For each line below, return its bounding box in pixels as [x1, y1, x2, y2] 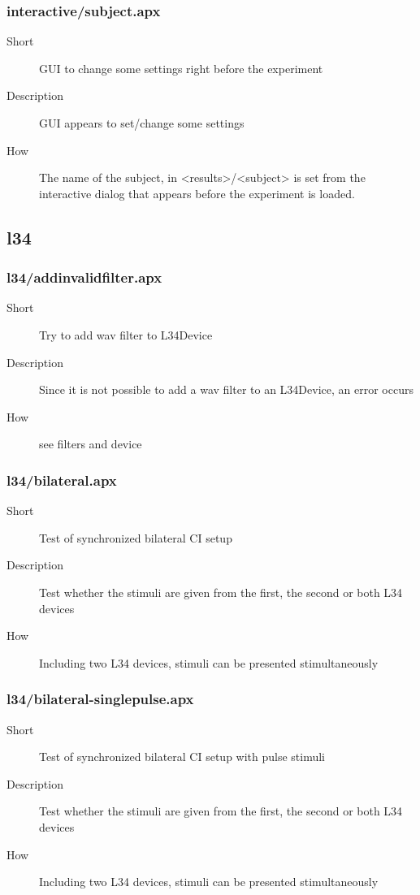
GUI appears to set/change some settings [39, 115, 245, 131]
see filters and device [39, 435, 142, 452]
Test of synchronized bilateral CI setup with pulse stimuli [39, 748, 326, 765]
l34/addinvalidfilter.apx [6, 267, 162, 288]
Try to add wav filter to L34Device [39, 326, 213, 343]
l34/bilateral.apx [6, 469, 117, 490]
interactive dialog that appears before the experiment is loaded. [39, 184, 355, 201]
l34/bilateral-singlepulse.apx [6, 689, 194, 709]
